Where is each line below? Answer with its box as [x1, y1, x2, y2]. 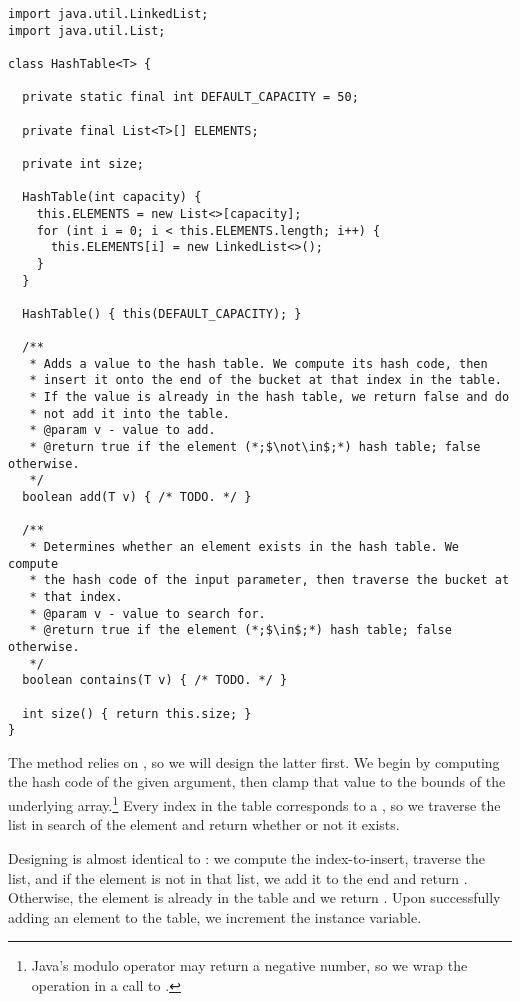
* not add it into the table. [29, 406, 230, 421]
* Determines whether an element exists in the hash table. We [29, 540, 460, 554]
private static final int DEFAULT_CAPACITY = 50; [22, 90, 359, 105]
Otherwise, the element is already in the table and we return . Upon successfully [8, 887, 501, 908]
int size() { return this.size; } [22, 706, 252, 721]
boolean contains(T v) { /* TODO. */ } [22, 673, 288, 688]
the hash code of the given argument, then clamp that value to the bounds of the [8, 771, 506, 792]
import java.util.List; [8, 23, 166, 38]
